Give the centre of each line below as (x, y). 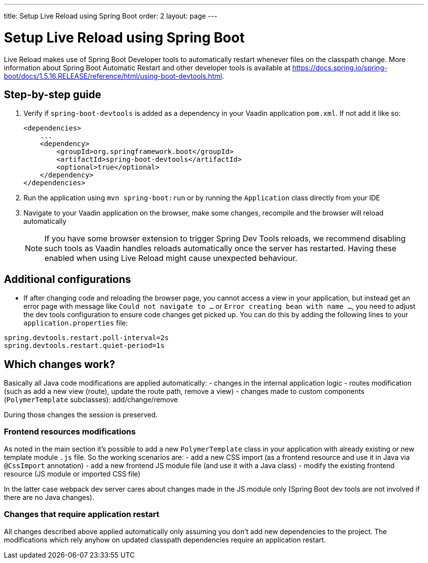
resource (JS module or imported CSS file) (72, 474)
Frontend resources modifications (70, 432)
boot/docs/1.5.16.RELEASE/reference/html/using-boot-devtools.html (113, 76)
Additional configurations (67, 279)
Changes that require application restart (82, 514)
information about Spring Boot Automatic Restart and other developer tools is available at (147, 67)
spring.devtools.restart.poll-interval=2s (86, 338)
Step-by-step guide (53, 94)
